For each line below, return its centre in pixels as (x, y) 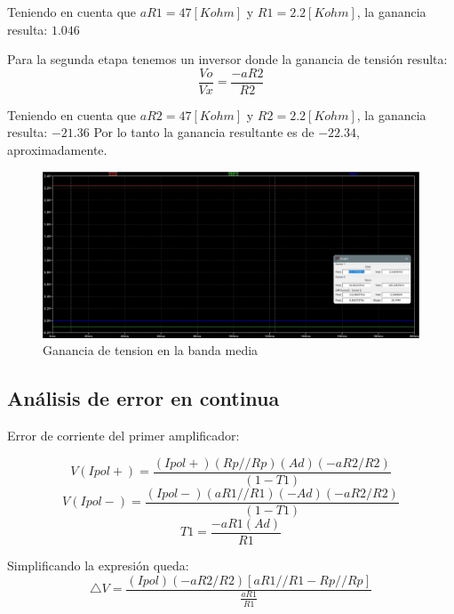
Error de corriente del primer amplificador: (123, 436)
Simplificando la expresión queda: (98, 565)
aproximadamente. (57, 150)
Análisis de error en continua (143, 398)
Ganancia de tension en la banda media (151, 350)
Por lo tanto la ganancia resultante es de (204, 132)
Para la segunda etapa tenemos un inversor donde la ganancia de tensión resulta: (227, 59)
